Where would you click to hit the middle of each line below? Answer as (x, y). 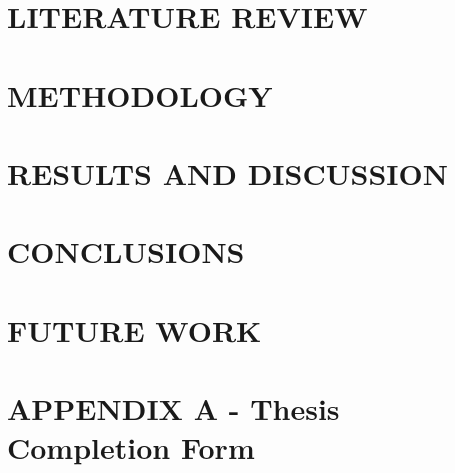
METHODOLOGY (140, 94)
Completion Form (131, 447)
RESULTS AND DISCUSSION (227, 172)
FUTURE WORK (134, 329)
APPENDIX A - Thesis (173, 408)
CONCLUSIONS (126, 251)
